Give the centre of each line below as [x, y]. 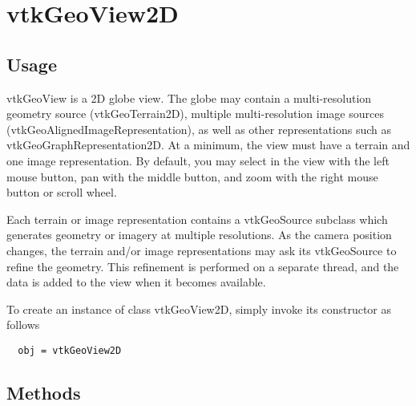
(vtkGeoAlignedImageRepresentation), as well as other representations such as [199, 129]
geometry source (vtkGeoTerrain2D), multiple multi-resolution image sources [195, 114]
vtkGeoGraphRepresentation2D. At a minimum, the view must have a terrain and [208, 145]
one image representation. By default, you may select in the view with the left [198, 160]
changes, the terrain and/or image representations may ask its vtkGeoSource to [202, 250]
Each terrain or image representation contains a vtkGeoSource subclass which [197, 219]
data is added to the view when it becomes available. [136, 282]
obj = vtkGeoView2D [70, 350]
